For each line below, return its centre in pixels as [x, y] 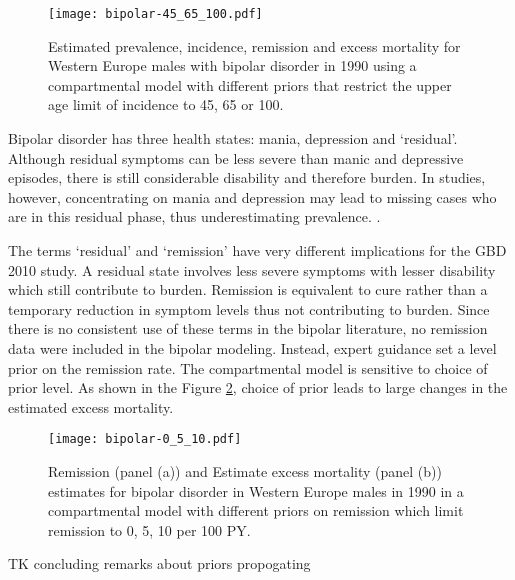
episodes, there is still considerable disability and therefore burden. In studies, [247, 177]
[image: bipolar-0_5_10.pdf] [145, 439]
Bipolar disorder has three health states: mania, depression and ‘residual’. [233, 138]
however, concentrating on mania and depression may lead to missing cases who [252, 196]
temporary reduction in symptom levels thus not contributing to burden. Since [249, 308]
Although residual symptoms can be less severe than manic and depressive [236, 157]
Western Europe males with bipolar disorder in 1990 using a [232, 65]
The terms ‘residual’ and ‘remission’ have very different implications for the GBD [257, 250]
